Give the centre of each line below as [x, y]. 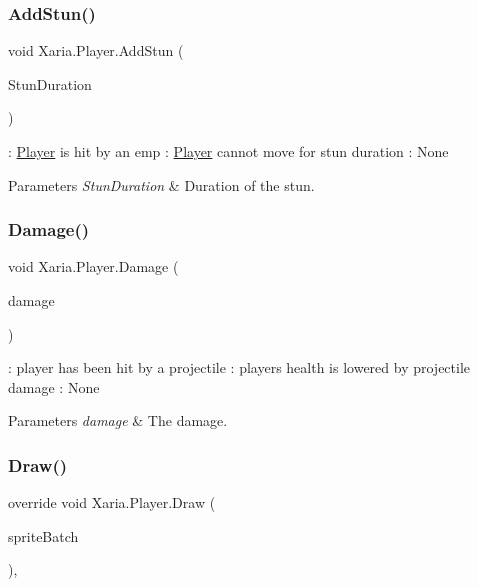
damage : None [54, 386]
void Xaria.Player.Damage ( [93, 266]
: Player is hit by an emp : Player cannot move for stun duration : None [228, 151]
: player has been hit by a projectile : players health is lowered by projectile [239, 367]
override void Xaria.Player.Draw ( [112, 502]
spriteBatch [43, 535]
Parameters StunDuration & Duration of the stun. [161, 184]
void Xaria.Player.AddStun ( [96, 50]
